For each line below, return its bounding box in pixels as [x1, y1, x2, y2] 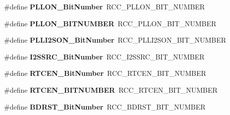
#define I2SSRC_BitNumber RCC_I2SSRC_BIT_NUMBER [4, 51, 205, 61]
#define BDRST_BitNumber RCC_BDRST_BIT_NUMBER [4, 101, 206, 112]
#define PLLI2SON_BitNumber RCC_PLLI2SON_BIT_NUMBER [4, 35, 227, 45]
